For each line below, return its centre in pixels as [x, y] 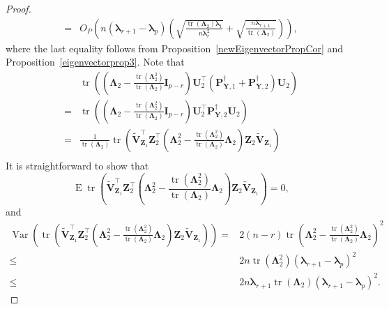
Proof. [18, 8]
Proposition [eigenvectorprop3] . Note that [95, 62]
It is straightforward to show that [77, 165]
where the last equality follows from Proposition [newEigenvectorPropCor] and [175, 48]
